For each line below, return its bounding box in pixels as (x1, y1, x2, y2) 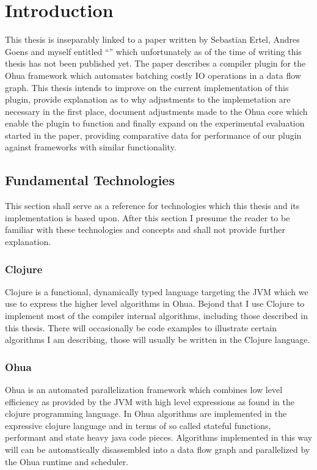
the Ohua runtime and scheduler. (5, 455, 129, 468)
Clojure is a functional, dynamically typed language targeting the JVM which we (5, 285, 308, 298)
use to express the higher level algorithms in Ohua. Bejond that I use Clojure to (5, 297, 305, 310)
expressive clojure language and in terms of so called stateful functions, (5, 419, 271, 431)
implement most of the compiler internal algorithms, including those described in (5, 309, 308, 322)
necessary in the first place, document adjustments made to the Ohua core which (5, 105, 308, 117)
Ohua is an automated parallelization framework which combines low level (5, 383, 283, 396)
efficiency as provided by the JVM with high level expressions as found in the (5, 395, 294, 408)
